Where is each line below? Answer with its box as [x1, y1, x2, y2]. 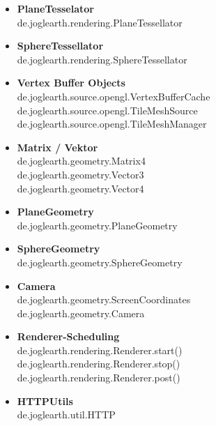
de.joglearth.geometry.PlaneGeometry [17, 218, 178, 232]
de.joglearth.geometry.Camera [17, 305, 145, 320]
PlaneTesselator [17, 1, 94, 15]
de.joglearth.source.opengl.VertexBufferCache [17, 89, 210, 103]
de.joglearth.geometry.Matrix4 [17, 153, 146, 168]
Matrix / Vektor [17, 139, 98, 154]
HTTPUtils [17, 393, 73, 408]
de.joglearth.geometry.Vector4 [17, 181, 144, 195]
